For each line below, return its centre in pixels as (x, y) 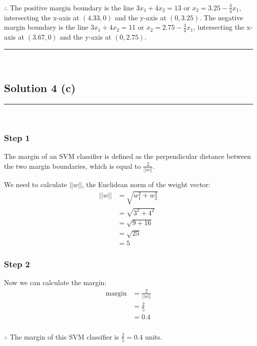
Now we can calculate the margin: (55, 282)
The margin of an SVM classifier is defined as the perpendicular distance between (128, 156)
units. (153, 336)
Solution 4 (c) (40, 87)
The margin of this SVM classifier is (64, 336)
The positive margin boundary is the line (72, 7)
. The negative (221, 17)
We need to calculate (36, 184)
